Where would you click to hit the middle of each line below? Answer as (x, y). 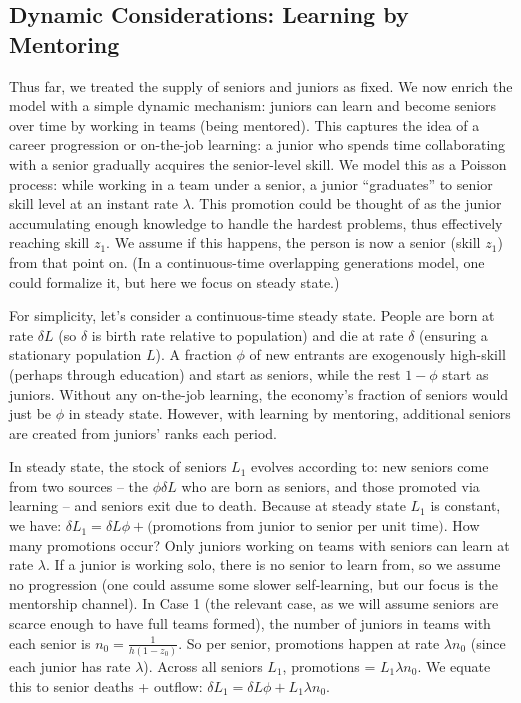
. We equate (454, 665)
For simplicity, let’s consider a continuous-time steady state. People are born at (252, 315)
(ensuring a (453, 334)
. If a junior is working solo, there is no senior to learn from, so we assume (273, 564)
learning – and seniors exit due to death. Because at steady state (207, 505)
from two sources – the (79, 485)
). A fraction (193, 354)
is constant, (465, 505)
